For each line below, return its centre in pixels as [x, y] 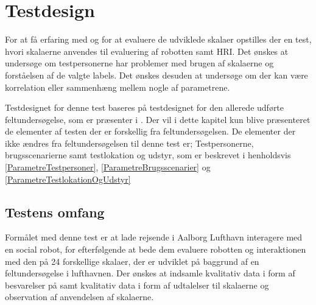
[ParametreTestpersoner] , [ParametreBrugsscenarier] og [108, 167]
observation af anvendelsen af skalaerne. [79, 297]
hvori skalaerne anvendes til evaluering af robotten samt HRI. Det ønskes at [147, 51]
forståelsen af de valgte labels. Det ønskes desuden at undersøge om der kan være [156, 75]
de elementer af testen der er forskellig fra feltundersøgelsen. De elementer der [150, 131]
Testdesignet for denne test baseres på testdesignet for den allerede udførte [145, 107]
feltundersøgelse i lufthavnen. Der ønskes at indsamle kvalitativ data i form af [150, 273]
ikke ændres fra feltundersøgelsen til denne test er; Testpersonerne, [129, 143]
